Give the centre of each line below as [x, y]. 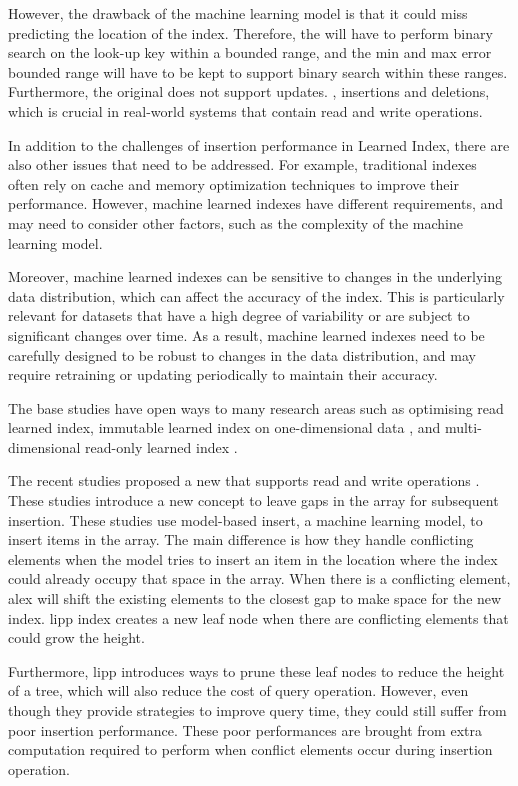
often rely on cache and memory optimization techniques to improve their [233, 183]
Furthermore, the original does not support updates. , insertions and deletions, [249, 91]
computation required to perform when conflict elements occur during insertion [250, 749]
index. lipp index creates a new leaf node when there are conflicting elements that [258, 617]
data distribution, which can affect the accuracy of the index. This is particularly [256, 295]
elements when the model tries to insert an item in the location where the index [253, 558]
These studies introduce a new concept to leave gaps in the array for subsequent [253, 500]
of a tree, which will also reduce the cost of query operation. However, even [238, 690]
